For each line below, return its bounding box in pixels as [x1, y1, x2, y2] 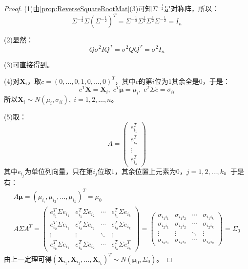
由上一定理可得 [4, 253, 52, 264]
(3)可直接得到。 [4, 59, 54, 69]
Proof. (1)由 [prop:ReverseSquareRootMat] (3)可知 [4, 3, 152, 14]
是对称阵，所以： [164, 3, 219, 14]
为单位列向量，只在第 [24, 166, 93, 176]
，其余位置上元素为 [114, 166, 176, 176]
